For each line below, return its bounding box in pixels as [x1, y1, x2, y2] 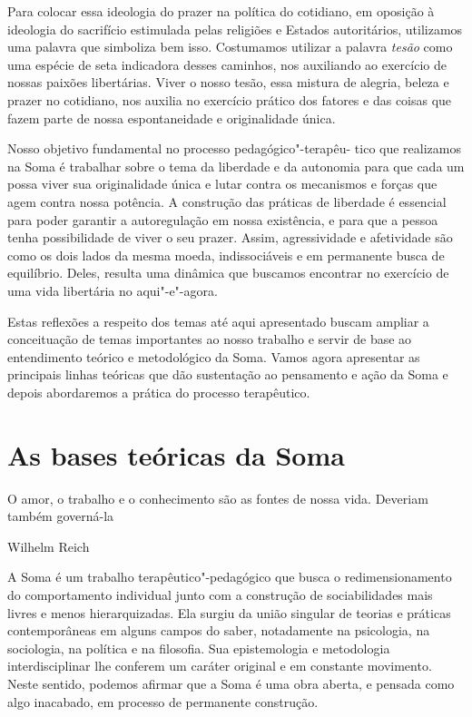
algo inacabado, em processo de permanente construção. [7, 692, 319, 711]
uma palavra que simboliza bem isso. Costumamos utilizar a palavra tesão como [7, 37, 453, 56]
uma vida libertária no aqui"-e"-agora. [7, 280, 218, 300]
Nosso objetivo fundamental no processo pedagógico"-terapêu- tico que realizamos [7, 139, 461, 158]
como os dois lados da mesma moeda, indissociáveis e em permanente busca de [7, 245, 445, 264]
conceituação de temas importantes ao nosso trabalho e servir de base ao [7, 329, 412, 349]
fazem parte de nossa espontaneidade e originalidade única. [7, 108, 336, 127]
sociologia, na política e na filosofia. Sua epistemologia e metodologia [7, 638, 390, 657]
